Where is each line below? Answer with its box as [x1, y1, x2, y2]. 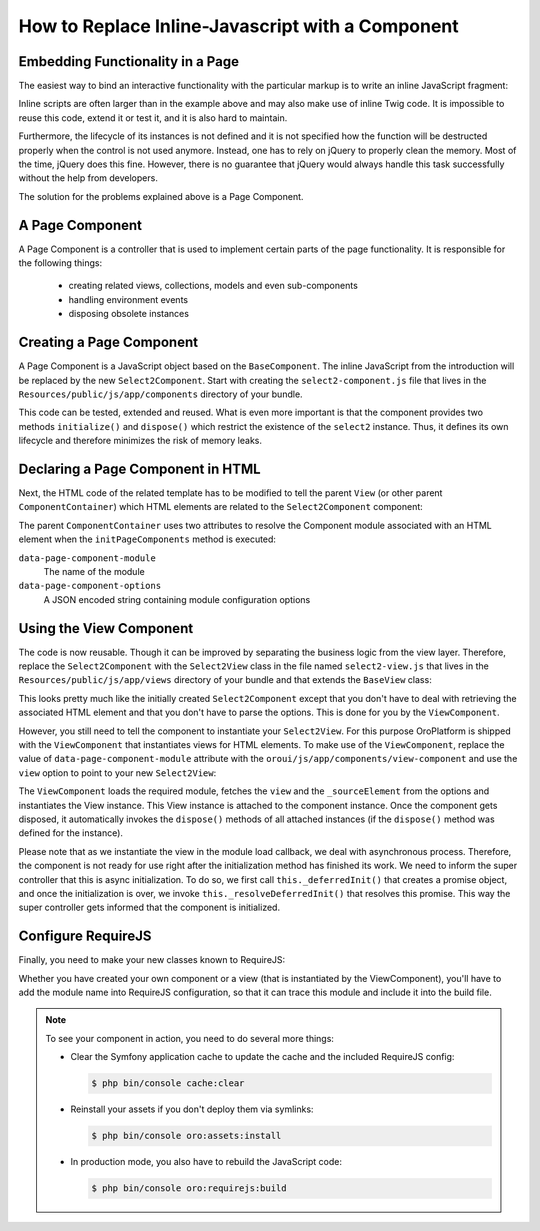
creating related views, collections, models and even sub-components [68, 280, 359, 292]
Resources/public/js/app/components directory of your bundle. [18, 388, 304, 400]
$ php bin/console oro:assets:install [91, 1130, 282, 1142]
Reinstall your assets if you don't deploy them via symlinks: [70, 1103, 314, 1115]
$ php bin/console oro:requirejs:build [91, 1183, 287, 1194]
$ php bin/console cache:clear [91, 1078, 245, 1089]
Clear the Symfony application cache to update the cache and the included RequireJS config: [70, 1051, 455, 1063]
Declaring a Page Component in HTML [18, 460, 261, 477]
